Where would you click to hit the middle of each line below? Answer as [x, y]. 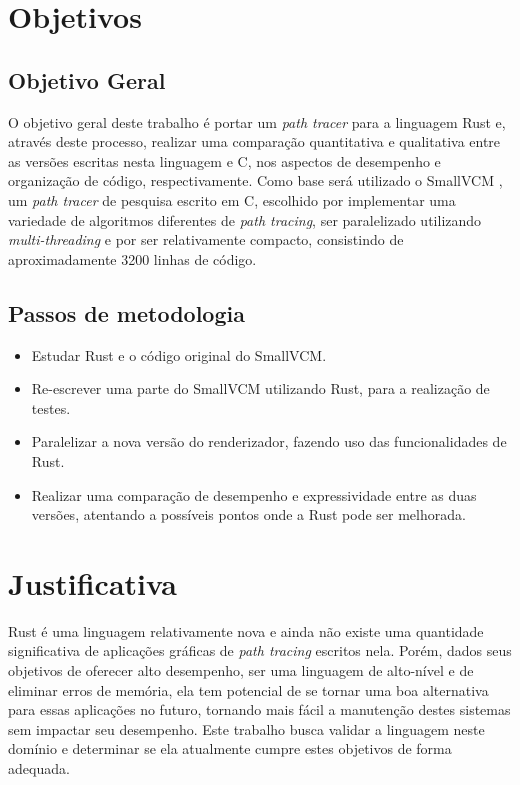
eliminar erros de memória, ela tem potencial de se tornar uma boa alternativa [248, 689]
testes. [51, 407]
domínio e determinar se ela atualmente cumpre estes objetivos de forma [230, 748]
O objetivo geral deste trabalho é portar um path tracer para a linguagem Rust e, [257, 121]
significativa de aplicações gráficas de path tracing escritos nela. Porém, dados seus [260, 650]
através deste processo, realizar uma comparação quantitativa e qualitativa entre [254, 141]
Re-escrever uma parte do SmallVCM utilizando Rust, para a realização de [260, 388]
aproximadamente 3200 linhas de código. [132, 258]
